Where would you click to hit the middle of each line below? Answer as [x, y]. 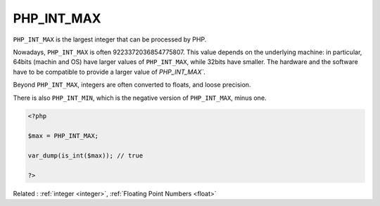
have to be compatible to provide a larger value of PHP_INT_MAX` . [109, 72]
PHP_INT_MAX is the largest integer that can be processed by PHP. [110, 39]
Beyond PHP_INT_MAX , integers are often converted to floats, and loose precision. [132, 85]
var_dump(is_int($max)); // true [85, 156]
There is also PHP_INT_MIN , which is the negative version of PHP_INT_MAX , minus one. [140, 98]
